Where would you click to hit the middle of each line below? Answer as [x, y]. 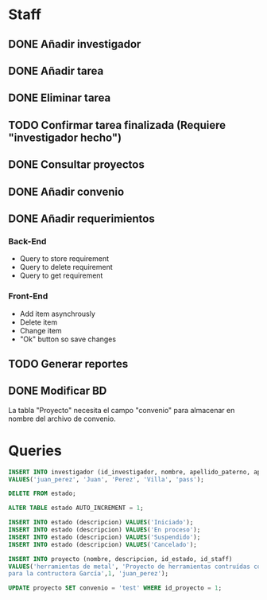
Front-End [28, 296]
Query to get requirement [61, 275]
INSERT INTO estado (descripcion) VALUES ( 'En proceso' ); [104, 530]
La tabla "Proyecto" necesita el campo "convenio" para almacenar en [122, 410]
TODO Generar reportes [68, 364]
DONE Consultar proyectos [76, 165]
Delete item [39, 322]
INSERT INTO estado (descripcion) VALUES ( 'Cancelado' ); [103, 544]
